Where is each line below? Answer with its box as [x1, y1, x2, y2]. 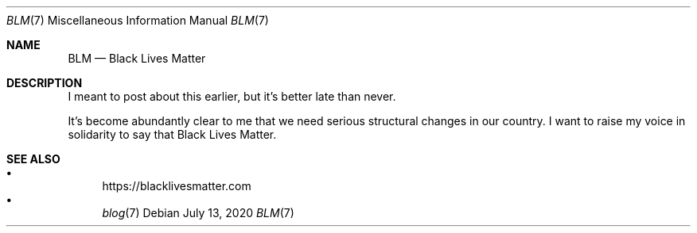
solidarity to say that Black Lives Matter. [68, 128, 277, 141]
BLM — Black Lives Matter [68, 52, 206, 65]
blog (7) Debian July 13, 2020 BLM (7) [102, 206, 294, 220]
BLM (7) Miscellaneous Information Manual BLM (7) [6, 13, 269, 27]
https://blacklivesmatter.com [102, 179, 251, 193]
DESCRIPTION [6, 76, 83, 90]
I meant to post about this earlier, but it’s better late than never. [68, 90, 396, 103]
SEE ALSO [6, 152, 60, 166]
